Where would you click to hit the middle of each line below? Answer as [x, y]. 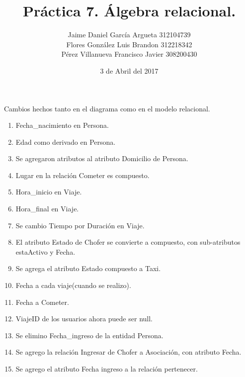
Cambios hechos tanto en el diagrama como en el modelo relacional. [107, 108]
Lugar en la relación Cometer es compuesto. [82, 175]
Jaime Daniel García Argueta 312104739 [129, 35]
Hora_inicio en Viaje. [49, 192]
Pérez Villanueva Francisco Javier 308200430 [129, 54]
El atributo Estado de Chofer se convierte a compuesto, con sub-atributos [128, 242]
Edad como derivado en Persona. [66, 141]
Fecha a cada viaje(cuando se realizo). [73, 285]
